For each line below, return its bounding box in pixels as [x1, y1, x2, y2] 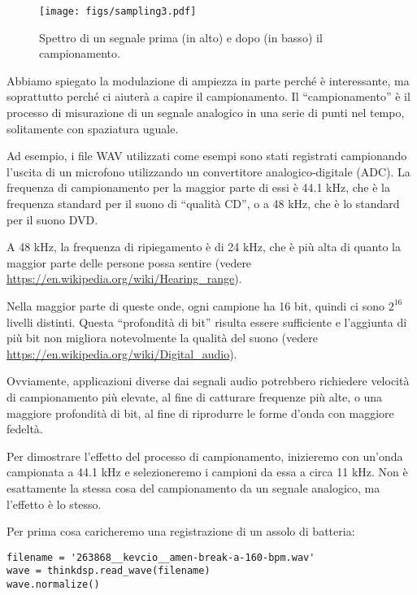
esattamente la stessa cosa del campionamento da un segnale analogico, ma [7, 479, 380, 496]
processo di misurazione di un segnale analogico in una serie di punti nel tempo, [7, 104, 405, 121]
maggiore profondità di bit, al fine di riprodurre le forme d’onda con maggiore [7, 404, 394, 421]
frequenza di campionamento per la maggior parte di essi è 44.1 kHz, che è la [7, 179, 390, 196]
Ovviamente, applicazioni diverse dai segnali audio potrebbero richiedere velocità [7, 372, 410, 389]
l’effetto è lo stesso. [7, 495, 102, 512]
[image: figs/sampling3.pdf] [39, 6, 197, 17]
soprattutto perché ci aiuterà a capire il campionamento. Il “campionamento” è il [7, 88, 410, 105]
